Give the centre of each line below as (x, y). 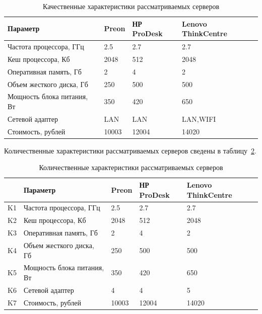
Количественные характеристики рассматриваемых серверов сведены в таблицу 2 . (130, 150)
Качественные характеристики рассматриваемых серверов (131, 6)
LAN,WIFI (199, 119)
